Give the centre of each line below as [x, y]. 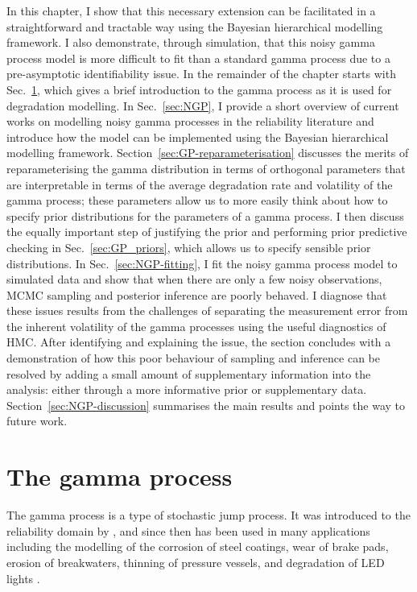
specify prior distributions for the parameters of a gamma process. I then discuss [205, 215]
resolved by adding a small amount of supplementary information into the [189, 373]
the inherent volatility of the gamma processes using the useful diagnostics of [196, 326]
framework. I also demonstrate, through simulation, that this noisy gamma [191, 42]
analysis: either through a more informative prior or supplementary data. [187, 389]
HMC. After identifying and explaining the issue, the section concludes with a [199, 342]
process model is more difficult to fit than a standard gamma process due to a [198, 58]
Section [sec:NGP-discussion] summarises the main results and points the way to [206, 405]
